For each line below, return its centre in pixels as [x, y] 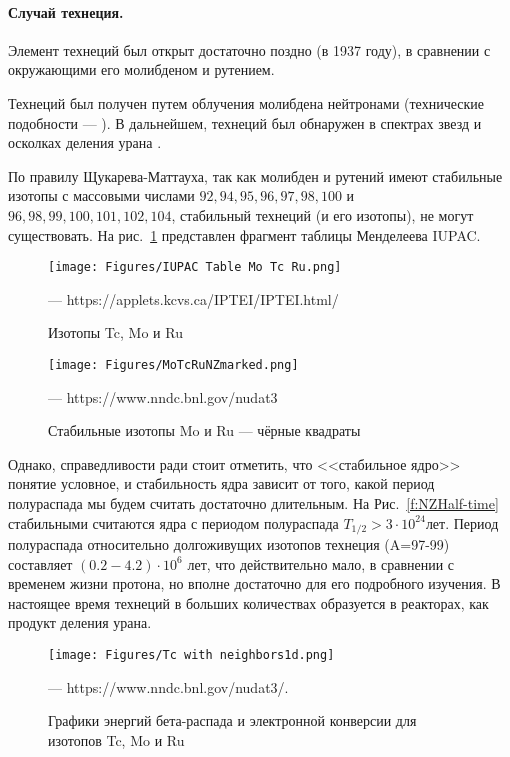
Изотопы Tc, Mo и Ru [115, 332]
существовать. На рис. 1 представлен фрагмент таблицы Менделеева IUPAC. [244, 234]
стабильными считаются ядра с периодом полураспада [173, 522]
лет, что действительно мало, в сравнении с [321, 563]
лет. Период [462, 522]
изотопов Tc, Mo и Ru [116, 739]
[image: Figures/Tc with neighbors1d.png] [191, 655]
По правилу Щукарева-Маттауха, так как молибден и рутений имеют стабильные [255, 175]
